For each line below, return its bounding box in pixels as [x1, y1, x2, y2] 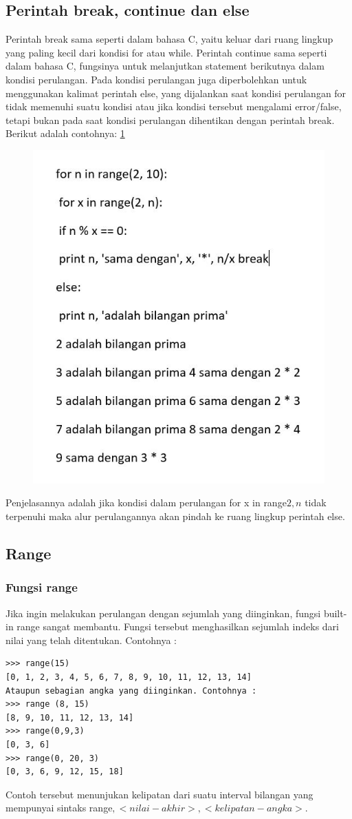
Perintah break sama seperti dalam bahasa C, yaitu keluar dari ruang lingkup [5, 32, 333, 46]
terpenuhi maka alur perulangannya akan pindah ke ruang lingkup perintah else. [5, 509, 345, 523]
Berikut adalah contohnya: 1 [5, 126, 125, 141]
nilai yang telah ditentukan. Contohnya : [5, 632, 177, 647]
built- [323, 605, 347, 620]
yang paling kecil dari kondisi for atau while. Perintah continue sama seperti [5, 45, 327, 59]
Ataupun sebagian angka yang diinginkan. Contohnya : [5, 685, 257, 696]
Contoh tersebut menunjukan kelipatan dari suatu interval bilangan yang [5, 787, 313, 801]
